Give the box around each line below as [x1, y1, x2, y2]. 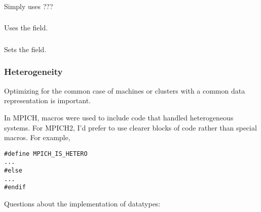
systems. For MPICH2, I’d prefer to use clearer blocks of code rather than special [4, 122, 257, 133]
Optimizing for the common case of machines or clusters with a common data [4, 85, 245, 96]
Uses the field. [4, 22, 48, 33]
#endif [4, 184, 26, 191]
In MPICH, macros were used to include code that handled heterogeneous [4, 112, 234, 122]
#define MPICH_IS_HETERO [4, 150, 88, 157]
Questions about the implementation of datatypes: [4, 198, 161, 209]
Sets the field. [4, 44, 47, 54]
